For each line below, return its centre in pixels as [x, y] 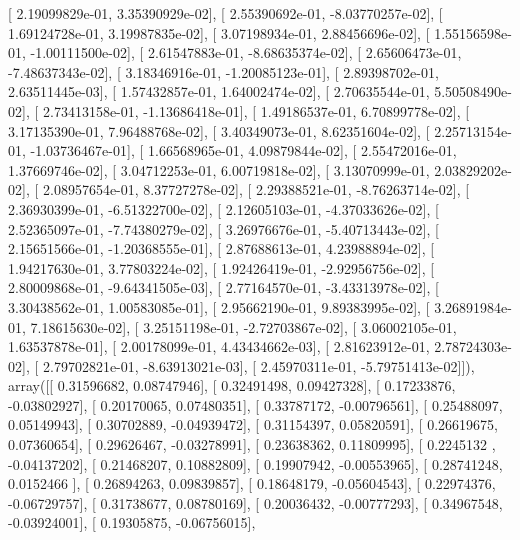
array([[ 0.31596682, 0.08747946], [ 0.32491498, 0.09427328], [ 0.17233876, [232, 385]
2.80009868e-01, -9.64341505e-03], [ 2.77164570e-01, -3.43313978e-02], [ [223, 287]
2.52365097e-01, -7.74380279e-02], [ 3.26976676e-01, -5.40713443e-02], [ [223, 228]
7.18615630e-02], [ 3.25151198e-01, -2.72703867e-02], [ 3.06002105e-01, [243, 326]
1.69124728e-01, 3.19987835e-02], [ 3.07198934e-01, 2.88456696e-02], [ [219, 32]
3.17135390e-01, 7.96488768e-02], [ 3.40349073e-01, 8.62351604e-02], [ [219, 130]
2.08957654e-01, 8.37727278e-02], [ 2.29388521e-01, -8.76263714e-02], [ [256, 189]
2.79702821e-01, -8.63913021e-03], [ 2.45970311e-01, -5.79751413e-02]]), [258, 365]
